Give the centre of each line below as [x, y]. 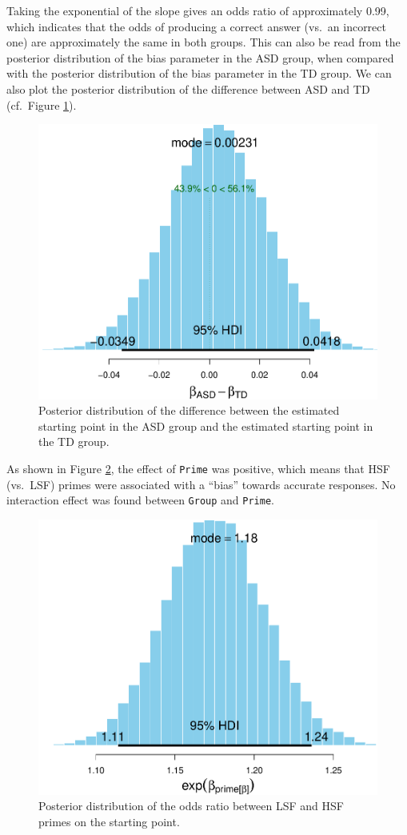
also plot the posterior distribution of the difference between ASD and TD [188, 88]
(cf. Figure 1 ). [42, 104]
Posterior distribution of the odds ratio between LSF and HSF [191, 806]
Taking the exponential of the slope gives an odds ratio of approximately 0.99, [198, 10]
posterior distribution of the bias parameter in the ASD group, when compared [200, 57]
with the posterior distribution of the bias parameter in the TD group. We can [199, 73]
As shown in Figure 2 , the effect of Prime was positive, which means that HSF [198, 469]
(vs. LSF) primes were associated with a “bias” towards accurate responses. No [201, 484]
